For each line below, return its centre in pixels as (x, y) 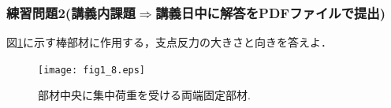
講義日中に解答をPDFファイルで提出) (271, 12)
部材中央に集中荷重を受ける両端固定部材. (144, 95)
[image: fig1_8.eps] (92, 70)
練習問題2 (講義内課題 (71, 12)
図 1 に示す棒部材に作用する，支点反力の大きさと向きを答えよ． (169, 42)
